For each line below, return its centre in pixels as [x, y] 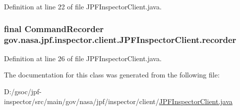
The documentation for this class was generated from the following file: [112, 75]
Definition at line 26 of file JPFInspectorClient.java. [83, 58]
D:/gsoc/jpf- [23, 91]
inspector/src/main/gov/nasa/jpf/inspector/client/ [82, 101]
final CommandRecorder [54, 28]
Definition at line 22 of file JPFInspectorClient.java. [83, 6]
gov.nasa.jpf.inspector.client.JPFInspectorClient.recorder [120, 40]
